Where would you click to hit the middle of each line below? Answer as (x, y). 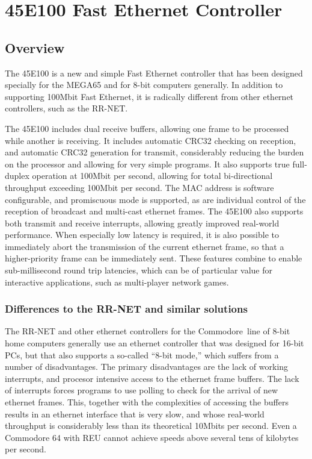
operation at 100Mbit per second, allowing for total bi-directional (152, 176)
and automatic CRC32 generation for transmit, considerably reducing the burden (154, 152)
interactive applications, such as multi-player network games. (117, 282)
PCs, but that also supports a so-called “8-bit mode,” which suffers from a (142, 354)
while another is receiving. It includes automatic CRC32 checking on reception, (151, 140)
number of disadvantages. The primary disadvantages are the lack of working (147, 367)
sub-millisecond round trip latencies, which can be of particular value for (139, 270)
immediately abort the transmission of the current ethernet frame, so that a (145, 246)
